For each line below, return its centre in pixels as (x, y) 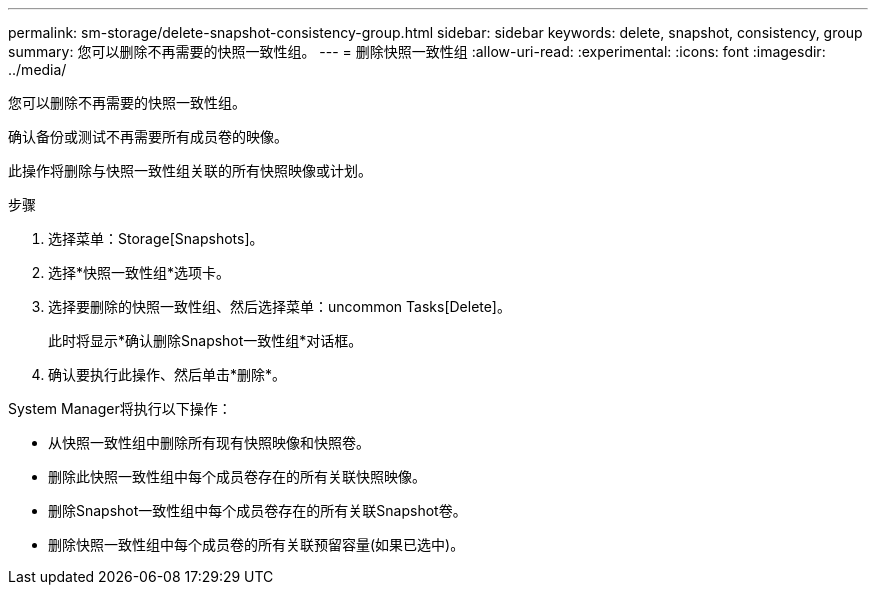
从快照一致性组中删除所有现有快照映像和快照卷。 (209, 442)
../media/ (37, 69)
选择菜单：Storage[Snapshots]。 (156, 238)
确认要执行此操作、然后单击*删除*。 (167, 374)
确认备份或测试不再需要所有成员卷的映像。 (148, 136)
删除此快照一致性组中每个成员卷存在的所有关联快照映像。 (237, 476)
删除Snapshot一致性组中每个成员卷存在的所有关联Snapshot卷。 (257, 510)
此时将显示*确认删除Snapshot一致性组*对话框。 (205, 340)
